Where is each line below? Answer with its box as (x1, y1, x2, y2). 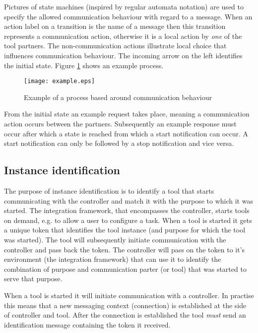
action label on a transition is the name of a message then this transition (4, 21, 226, 31)
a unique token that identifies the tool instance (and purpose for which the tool (4, 224, 246, 235)
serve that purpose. (4, 273, 63, 284)
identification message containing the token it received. (4, 319, 171, 330)
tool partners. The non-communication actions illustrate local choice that (4, 40, 227, 51)
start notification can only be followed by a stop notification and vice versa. (4, 138, 234, 148)
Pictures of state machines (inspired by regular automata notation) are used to (4, 1, 244, 11)
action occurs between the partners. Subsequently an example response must (4, 118, 237, 128)
